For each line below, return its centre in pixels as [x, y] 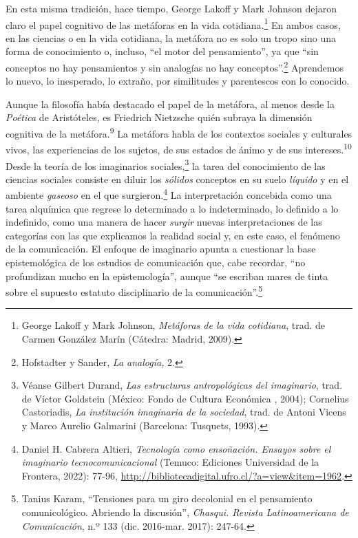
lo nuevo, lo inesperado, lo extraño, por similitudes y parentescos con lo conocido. [178, 81]
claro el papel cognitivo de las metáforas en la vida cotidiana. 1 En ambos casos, [173, 23]
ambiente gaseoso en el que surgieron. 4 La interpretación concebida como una [169, 194]
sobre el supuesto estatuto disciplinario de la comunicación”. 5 [134, 291]
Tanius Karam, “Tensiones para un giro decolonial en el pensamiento [167, 498]
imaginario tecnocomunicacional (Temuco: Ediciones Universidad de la [170, 462]
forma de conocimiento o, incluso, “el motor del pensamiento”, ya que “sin [162, 51]
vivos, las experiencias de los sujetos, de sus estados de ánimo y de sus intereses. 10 [179, 148]
